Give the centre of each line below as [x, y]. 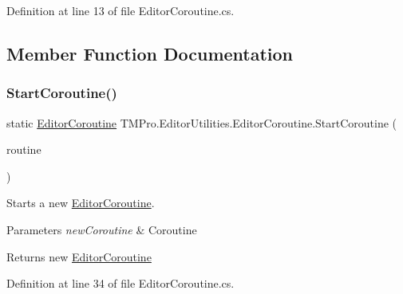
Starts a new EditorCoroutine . [81, 203]
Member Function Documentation [150, 53]
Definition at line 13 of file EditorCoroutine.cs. [121, 10]
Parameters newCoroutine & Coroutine [102, 229]
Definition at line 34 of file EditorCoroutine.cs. [121, 283]
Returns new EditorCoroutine [79, 256]
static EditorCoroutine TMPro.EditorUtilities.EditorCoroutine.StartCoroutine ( [202, 122]
